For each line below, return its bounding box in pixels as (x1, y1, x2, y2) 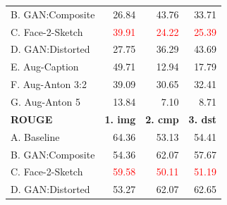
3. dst (188, 111, 217, 126)
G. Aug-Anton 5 (11, 94, 80, 108)
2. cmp (145, 111, 179, 126)
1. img (104, 111, 136, 126)
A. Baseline (11, 129, 60, 144)
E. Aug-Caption (11, 59, 79, 74)
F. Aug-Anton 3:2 (11, 77, 87, 92)
